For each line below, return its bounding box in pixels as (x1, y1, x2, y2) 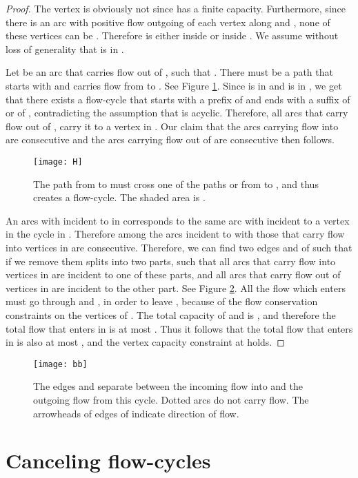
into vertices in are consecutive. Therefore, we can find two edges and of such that (6, 240, 352, 254)
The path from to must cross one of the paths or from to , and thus (33, 176, 319, 191)
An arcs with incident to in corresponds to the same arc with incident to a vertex (6, 213, 350, 227)
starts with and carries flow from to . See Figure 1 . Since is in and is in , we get (6, 78, 342, 92)
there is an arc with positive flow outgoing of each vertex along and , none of (6, 14, 330, 29)
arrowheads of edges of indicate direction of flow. (33, 406, 239, 420)
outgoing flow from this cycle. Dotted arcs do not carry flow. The (33, 392, 309, 406)
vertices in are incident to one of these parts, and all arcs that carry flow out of (6, 267, 341, 282)
